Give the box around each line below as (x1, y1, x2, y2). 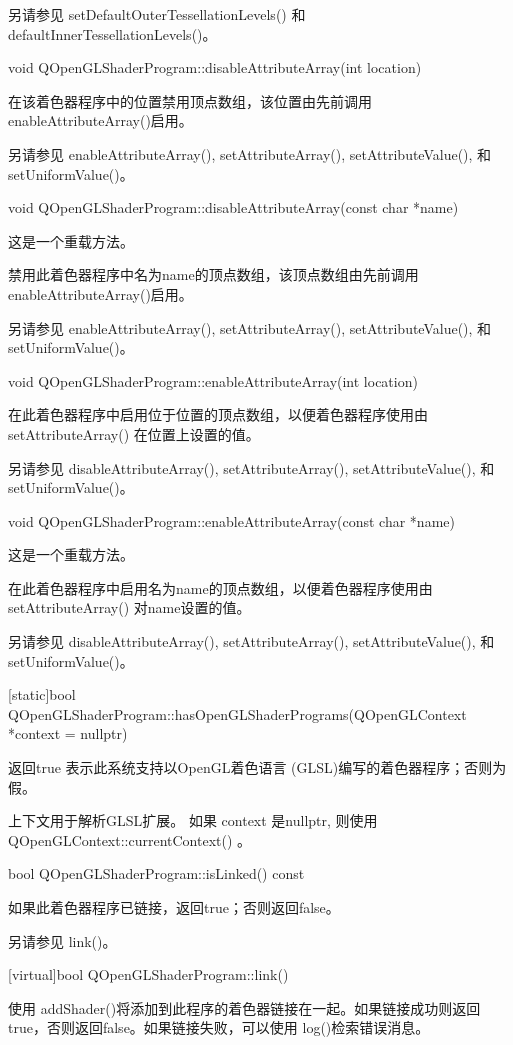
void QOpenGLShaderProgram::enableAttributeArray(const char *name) (8, 510, 455, 531)
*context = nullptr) (8, 723, 128, 744)
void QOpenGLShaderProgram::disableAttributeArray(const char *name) (8, 197, 459, 218)
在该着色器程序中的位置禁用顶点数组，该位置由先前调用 (8, 90, 372, 111)
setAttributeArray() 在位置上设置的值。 (8, 423, 260, 444)
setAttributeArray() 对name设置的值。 (8, 597, 251, 618)
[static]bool (8, 684, 76, 705)
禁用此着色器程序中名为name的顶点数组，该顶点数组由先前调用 (8, 264, 419, 285)
